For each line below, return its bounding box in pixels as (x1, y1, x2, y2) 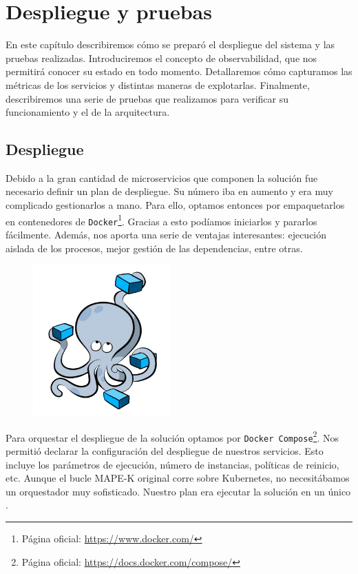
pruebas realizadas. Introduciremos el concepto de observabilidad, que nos (6, 50, 317, 65)
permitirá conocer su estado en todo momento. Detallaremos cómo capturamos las (6, 64, 352, 79)
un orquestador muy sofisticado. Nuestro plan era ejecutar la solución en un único (6, 484, 351, 498)
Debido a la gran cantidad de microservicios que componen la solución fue (6, 170, 318, 185)
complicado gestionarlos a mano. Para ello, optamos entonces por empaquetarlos (6, 198, 345, 212)
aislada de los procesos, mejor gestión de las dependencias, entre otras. (6, 240, 303, 255)
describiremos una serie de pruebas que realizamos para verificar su (6, 91, 289, 105)
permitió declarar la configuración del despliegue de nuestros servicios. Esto (6, 444, 324, 458)
